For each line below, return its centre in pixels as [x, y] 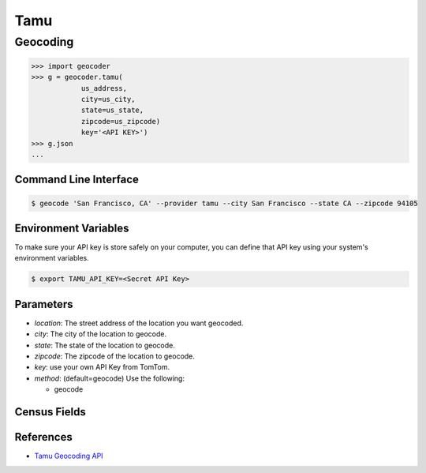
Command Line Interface [77, 180]
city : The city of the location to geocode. [101, 334]
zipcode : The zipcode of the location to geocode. [114, 356]
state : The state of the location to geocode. [105, 345]
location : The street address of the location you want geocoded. [139, 323]
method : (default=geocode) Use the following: [110, 378]
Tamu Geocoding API [69, 456]
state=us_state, [112, 110]
